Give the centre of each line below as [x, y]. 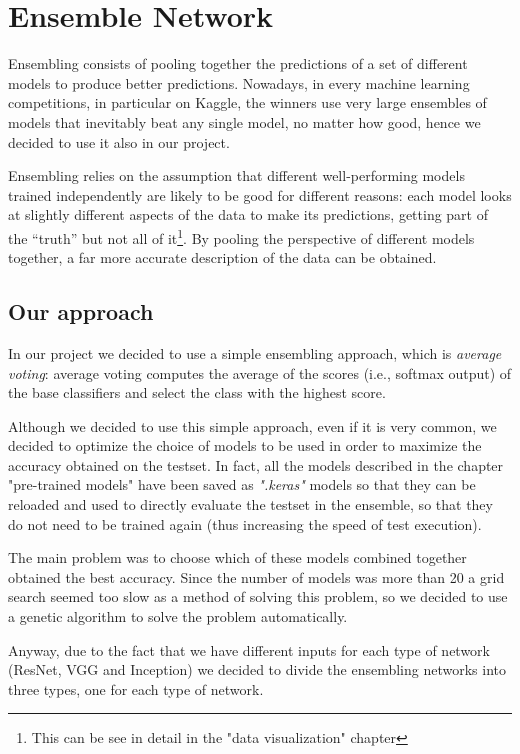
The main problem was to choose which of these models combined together [237, 557]
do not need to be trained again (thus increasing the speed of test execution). [245, 523]
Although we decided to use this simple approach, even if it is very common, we [252, 425]
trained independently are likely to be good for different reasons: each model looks [260, 194]
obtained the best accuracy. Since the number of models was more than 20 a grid [256, 576]
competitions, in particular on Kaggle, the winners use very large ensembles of [247, 102]
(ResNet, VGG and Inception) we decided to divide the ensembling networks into [257, 669]
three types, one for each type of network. [136, 688]
